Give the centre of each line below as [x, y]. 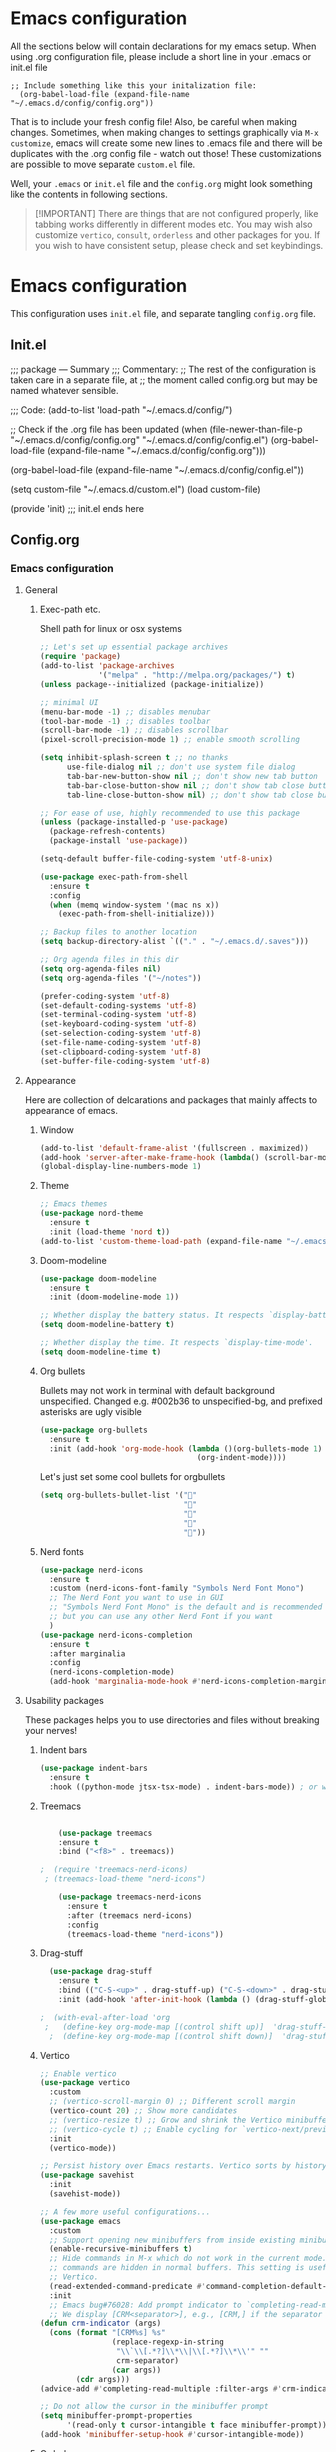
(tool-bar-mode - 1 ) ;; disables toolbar [125, 721]
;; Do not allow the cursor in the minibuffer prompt [154, 2407]
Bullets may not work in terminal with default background [157, 1390]
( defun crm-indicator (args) [100, 2323]
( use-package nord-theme [91, 1213]
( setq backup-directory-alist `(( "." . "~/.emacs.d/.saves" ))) [174, 942]
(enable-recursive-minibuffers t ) [120, 2249]
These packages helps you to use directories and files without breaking [172, 1720]
